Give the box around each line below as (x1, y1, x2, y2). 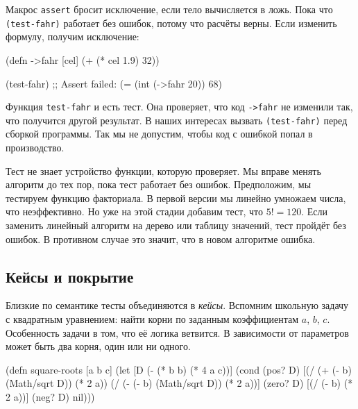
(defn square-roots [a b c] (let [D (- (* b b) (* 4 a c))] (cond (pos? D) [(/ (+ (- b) (6, 362, 352, 376)
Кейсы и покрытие (6, 265, 134, 287)
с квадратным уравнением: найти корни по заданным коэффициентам (6, 311, 299, 326)
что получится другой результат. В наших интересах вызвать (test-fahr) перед (6, 112, 348, 127)
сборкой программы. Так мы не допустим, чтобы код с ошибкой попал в (6, 126, 313, 141)
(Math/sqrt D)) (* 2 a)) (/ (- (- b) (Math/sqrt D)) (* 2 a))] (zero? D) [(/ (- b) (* (6, 376, 353, 390)
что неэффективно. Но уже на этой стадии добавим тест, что (6, 204, 263, 219)
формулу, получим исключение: (6, 29, 139, 44)
